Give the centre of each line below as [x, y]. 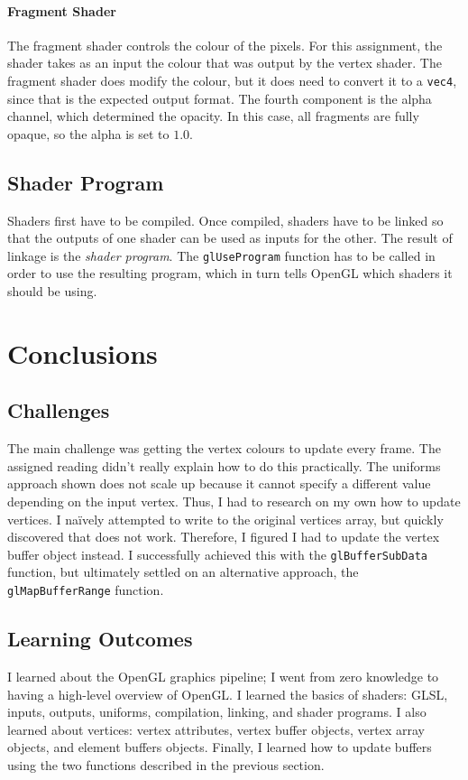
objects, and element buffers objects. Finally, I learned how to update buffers [220, 747]
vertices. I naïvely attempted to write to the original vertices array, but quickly [225, 519]
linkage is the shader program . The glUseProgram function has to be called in [221, 255]
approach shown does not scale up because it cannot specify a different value [219, 483]
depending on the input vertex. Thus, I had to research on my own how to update [234, 501]
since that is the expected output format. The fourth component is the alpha [220, 98]
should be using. [52, 291]
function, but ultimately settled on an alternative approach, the [183, 572]
